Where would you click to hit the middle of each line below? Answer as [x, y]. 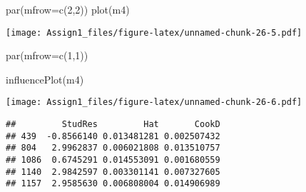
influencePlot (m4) [45, 79]
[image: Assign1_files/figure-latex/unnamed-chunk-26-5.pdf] [154, 32]
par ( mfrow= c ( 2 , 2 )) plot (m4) [68, 9]
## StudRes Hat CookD [113, 125]
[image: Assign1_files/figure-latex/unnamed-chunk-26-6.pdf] [154, 102]
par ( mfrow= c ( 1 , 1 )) [47, 55]
